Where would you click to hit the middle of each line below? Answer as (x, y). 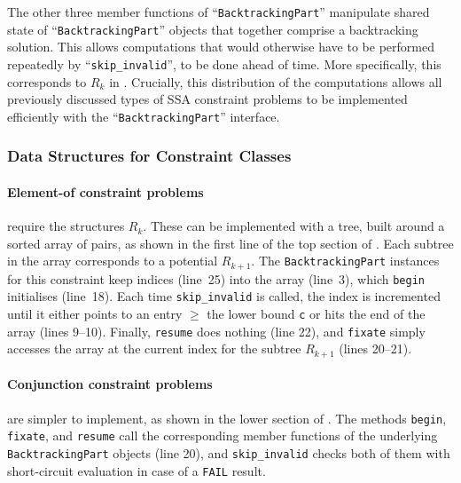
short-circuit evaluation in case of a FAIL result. (137, 470)
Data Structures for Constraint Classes (149, 156)
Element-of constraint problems (105, 191)
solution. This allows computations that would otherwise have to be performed (221, 47)
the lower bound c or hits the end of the (316, 313)
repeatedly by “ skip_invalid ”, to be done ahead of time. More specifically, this (224, 63)
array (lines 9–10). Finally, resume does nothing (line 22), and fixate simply (216, 331)
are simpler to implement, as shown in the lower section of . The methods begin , (227, 418)
